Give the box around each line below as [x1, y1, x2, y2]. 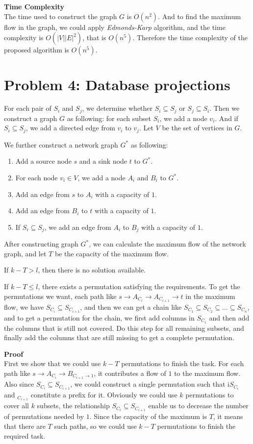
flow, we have [4, 301, 44, 312]
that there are [4, 421, 46, 431]
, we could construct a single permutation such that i [70, 379, 229, 389]
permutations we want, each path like [4, 291, 117, 301]
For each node [15, 173, 58, 182]
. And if [215, 113, 238, 123]
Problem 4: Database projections [4, 74, 230, 95]
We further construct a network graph [4, 139, 118, 149]
